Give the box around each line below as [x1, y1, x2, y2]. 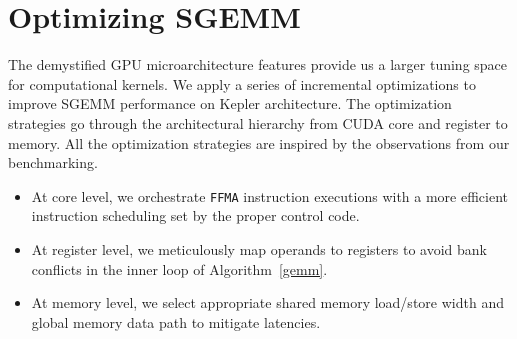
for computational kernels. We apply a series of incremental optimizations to [8, 73, 476, 94]
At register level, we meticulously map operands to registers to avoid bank [31, 238, 487, 259]
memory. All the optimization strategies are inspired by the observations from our [8, 132, 510, 153]
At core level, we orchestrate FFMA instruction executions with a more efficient [31, 185, 509, 206]
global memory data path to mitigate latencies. [31, 311, 321, 332]
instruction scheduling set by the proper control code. [31, 205, 360, 226]
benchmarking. [8, 152, 98, 173]
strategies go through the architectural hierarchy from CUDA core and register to [8, 112, 508, 133]
